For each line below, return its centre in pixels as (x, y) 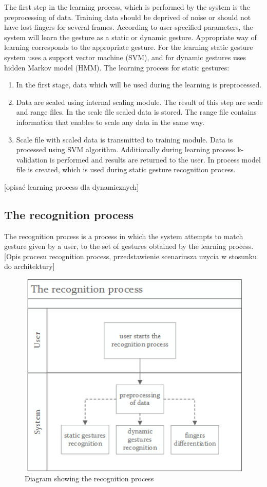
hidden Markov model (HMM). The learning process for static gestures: (117, 67)
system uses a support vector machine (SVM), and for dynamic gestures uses (125, 57)
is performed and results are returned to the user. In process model (155, 159)
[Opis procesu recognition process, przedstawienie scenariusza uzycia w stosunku (131, 256)
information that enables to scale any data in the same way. (110, 122)
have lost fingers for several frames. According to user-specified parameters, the (129, 27)
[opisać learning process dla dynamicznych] (72, 186)
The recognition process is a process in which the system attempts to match (124, 236)
